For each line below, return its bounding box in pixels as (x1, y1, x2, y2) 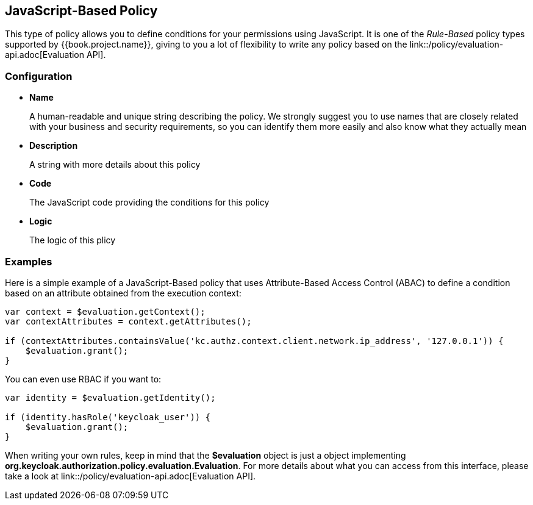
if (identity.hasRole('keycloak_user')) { (5, 412, 211, 422)
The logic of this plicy (29, 235, 116, 246)
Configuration (5, 70, 73, 82)
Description (29, 140, 78, 151)
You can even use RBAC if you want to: (5, 373, 162, 384)
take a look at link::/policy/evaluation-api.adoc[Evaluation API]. (5, 470, 256, 481)
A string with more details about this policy (29, 159, 201, 170)
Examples (5, 255, 52, 268)
